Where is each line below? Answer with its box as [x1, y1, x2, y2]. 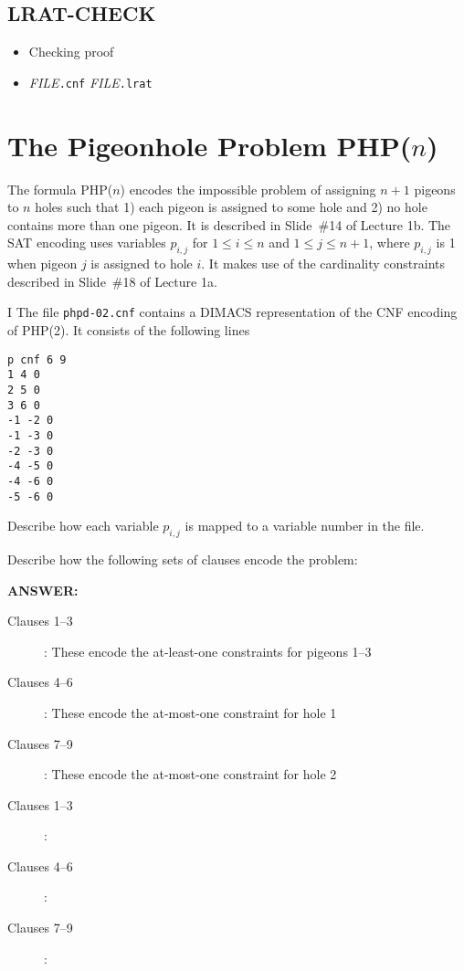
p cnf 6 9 [7, 353, 67, 366]
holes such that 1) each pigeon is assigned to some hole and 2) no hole [35, 197, 427, 216]
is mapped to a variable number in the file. [185, 516, 425, 535]
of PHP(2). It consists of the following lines [7, 321, 250, 339]
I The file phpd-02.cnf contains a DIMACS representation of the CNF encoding [7, 302, 458, 322]
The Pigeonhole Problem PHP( [7, 126, 412, 164]
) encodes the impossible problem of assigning [120, 179, 376, 198]
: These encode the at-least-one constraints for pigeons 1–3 [44, 641, 372, 660]
